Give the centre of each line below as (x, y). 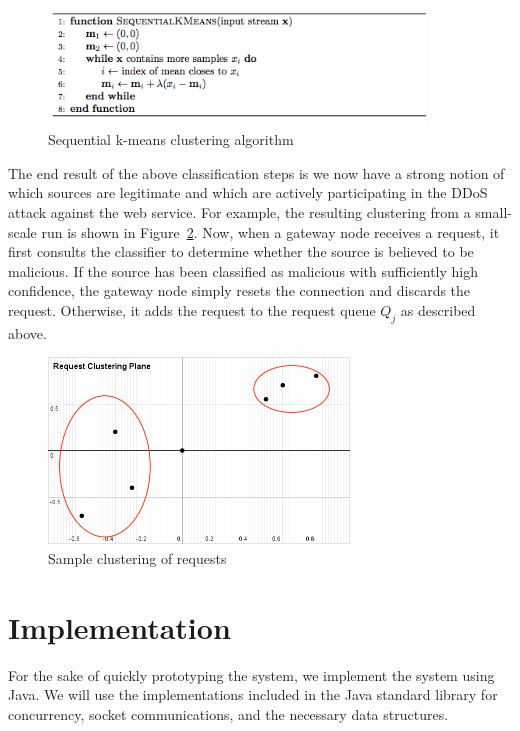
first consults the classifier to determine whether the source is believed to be (241, 251)
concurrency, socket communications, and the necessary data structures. (228, 713)
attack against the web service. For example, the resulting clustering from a (239, 212)
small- (493, 212)
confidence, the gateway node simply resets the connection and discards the (239, 290)
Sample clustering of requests (137, 557)
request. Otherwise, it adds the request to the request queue (192, 310)
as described (438, 310)
